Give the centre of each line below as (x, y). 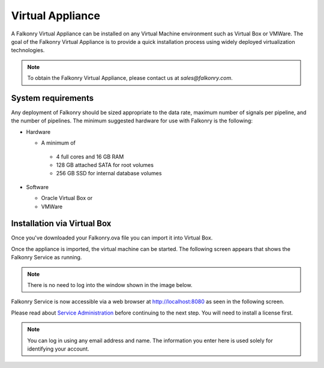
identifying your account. (58, 349)
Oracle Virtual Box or (67, 198)
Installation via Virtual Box (61, 224)
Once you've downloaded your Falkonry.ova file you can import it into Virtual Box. (112, 238)
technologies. (28, 50)
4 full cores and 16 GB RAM (90, 157)
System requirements (52, 98)
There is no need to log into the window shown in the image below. (110, 285)
